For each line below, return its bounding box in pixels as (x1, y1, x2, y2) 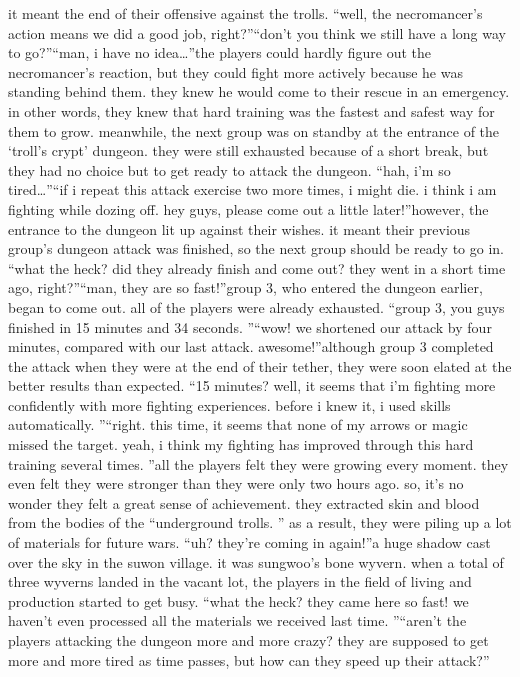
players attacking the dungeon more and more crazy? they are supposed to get (8, 630, 489, 650)
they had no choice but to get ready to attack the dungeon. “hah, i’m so (8, 159, 451, 180)
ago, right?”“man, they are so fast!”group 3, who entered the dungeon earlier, (8, 277, 483, 298)
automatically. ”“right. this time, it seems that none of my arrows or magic (8, 414, 468, 435)
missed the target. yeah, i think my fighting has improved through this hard (8, 434, 474, 455)
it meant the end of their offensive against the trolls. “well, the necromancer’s (8, 3, 483, 23)
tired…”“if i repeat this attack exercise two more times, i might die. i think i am (8, 179, 497, 200)
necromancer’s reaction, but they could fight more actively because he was (8, 61, 463, 82)
